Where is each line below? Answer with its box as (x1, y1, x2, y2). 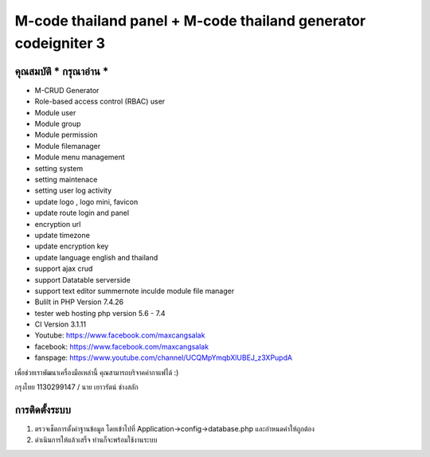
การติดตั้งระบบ (14, 403, 72, 416)
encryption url (34, 219, 81, 228)
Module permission (34, 130, 99, 139)
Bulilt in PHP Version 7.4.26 (34, 297, 123, 307)
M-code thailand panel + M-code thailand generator (14, 12, 366, 29)
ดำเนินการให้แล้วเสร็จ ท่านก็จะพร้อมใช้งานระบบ (34, 435, 158, 445)
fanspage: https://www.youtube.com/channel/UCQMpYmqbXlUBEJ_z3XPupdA (34, 353, 293, 362)
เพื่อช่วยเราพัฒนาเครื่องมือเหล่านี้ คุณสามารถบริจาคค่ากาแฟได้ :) (14, 367, 179, 377)
